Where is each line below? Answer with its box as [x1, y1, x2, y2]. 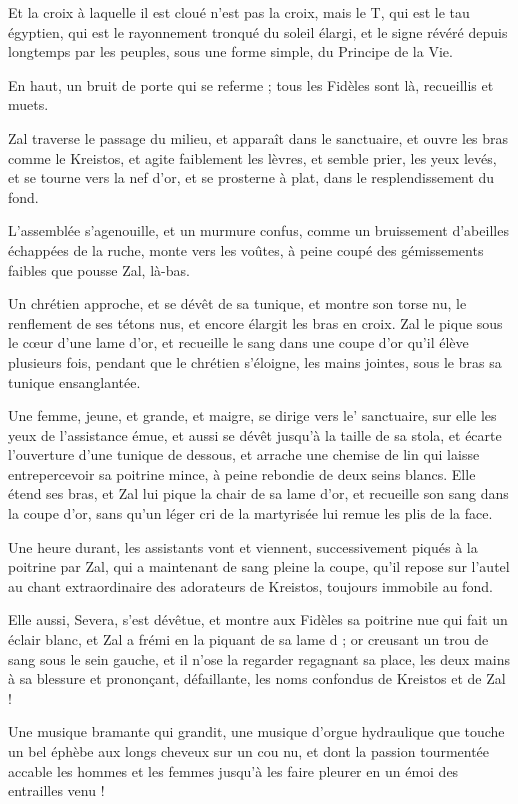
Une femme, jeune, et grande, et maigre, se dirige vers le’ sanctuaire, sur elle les [8, 405, 497, 426]
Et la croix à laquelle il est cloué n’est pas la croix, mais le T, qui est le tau [8, 2, 470, 22]
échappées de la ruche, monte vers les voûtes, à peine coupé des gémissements [8, 239, 484, 260]
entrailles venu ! [8, 780, 105, 801]
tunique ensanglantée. [8, 371, 141, 392]
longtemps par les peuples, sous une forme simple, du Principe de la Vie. [8, 41, 453, 62]
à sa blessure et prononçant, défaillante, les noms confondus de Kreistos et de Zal [8, 668, 506, 689]
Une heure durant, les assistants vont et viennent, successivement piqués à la [8, 536, 478, 557]
